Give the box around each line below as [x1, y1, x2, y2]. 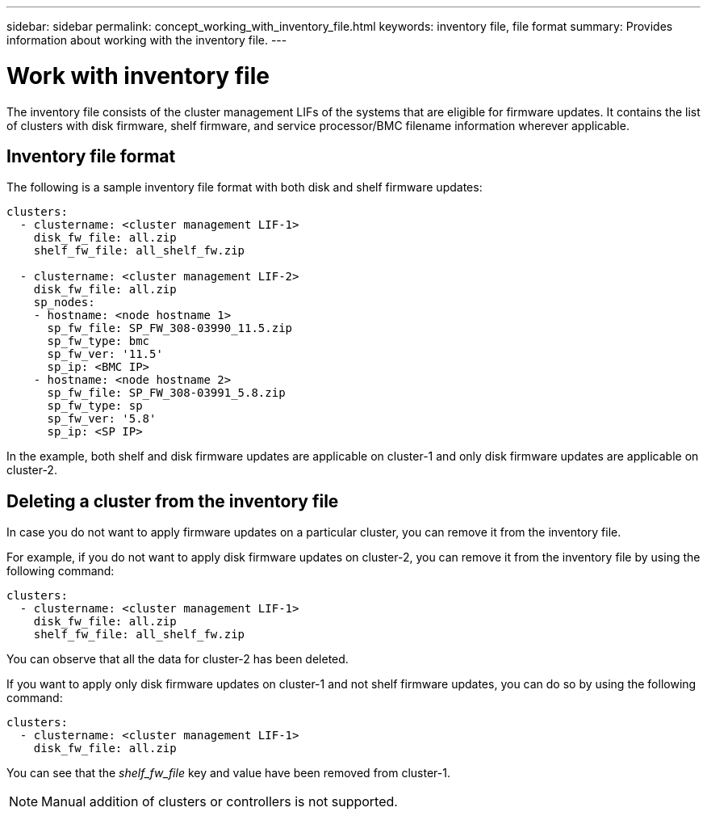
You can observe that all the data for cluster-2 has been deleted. [6, 652, 349, 667]
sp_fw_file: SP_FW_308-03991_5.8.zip [47, 386, 286, 400]
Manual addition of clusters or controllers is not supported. [41, 793, 398, 810]
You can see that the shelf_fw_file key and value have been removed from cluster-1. [6, 766, 450, 780]
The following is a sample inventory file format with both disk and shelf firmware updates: [6, 180, 483, 195]
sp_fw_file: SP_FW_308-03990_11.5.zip [47, 322, 293, 335]
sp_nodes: [33, 296, 95, 309]
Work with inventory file [6, 61, 270, 90]
